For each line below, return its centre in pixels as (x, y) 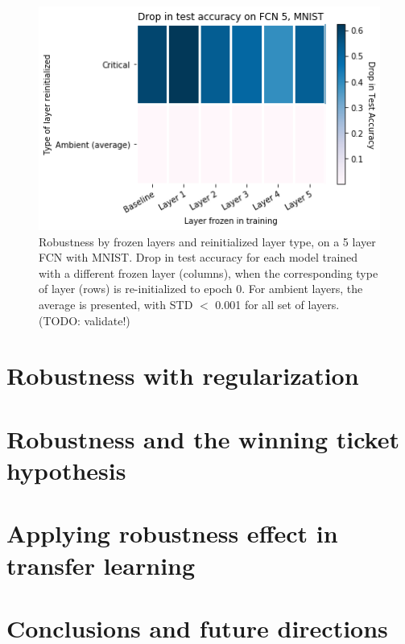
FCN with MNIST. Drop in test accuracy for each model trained (198, 257)
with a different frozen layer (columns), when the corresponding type (209, 272)
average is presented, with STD (116, 304)
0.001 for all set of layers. (277, 304)
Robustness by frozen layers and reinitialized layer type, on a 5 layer (207, 241)
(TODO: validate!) (85, 320)
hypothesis (66, 470)
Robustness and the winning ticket (203, 438)
